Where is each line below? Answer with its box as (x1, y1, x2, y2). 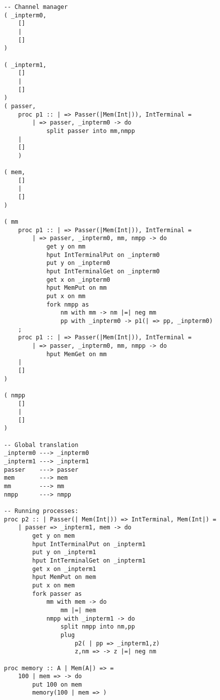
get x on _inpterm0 (46, 276, 110, 283)
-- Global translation (4, 441, 79, 448)
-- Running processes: (4, 508, 79, 515)
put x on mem (32, 581, 75, 589)
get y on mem (32, 532, 75, 539)
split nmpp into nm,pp (60, 623, 135, 631)
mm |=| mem (60, 606, 96, 614)
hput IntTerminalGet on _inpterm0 (46, 268, 160, 275)
